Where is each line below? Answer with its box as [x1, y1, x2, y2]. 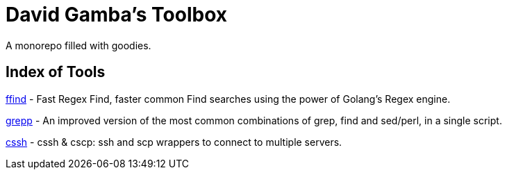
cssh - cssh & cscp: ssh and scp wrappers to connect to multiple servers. [6, 135, 342, 148]
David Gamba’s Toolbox [6, 3, 227, 26]
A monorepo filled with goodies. [6, 39, 151, 51]
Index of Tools [6, 63, 106, 81]
